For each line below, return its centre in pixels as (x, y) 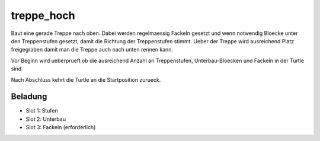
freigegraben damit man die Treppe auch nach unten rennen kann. (92, 50)
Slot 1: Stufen (42, 111)
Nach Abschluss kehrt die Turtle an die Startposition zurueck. (86, 79)
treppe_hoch (43, 15)
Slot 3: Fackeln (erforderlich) (61, 127)
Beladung (29, 97)
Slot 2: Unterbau (46, 119)
